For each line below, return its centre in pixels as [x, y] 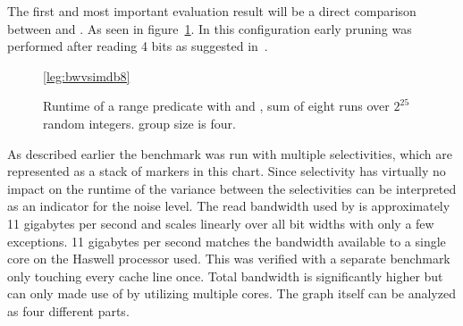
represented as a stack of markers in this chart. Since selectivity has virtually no [227, 171]
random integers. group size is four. [139, 123]
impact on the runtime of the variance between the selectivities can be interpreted [232, 188]
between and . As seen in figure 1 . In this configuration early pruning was [210, 28]
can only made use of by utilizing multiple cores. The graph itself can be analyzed [231, 293]
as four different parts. [68, 310]
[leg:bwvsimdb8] [87, 75]
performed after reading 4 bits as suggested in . [138, 46]
